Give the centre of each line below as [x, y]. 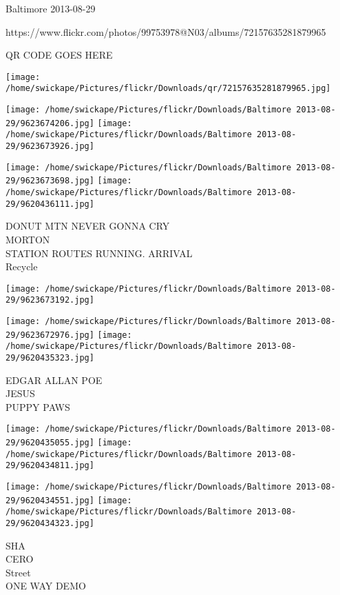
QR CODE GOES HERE [59, 55]
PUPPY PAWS [38, 406]
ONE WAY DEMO [46, 586]
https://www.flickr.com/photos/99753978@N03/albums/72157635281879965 [166, 31]
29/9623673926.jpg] [50, 147]
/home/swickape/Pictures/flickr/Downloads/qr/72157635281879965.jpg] [168, 89]
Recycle [22, 266]
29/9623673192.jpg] [50, 300]
